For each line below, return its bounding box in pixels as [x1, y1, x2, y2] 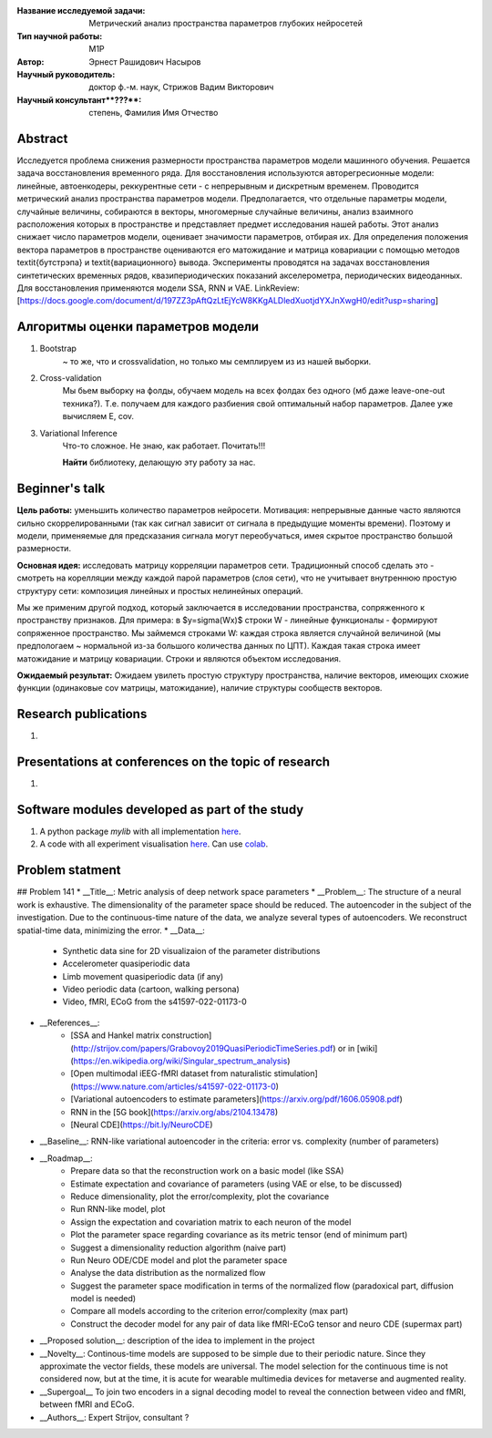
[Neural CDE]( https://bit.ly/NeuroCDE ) [70, 1119, 213, 1130]
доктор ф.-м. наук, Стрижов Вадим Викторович [88, 82, 274, 93]
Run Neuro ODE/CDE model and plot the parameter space [70, 1254, 288, 1266]
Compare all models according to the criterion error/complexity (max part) [70, 1306, 349, 1317]
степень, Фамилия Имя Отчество [88, 108, 219, 118]
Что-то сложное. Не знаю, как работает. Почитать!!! [62, 440, 266, 451]
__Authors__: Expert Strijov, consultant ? [39, 1412, 190, 1423]
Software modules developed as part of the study [16, 802, 304, 817]
